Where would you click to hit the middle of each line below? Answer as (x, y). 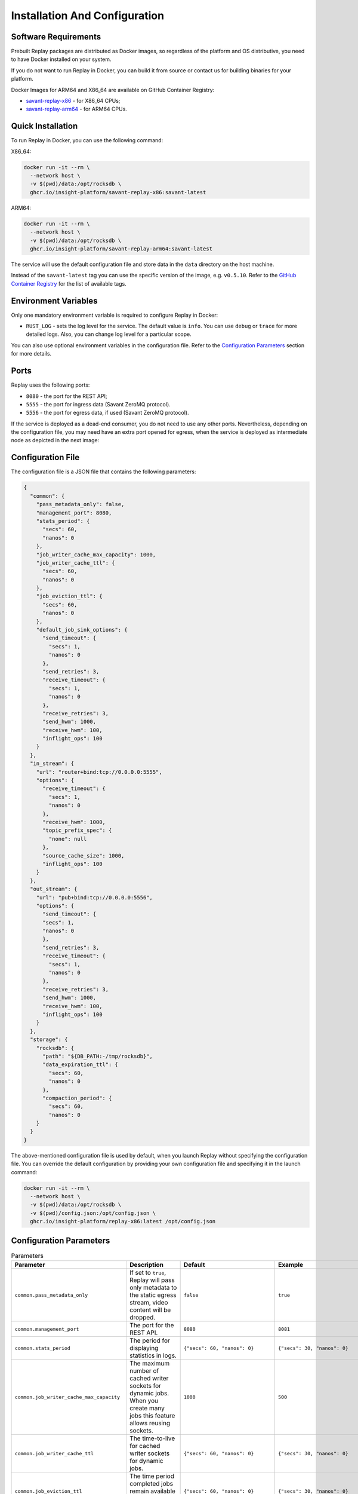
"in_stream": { (52, 764)
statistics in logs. (153, 1355)
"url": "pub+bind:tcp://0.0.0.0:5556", (95, 897)
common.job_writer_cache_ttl (54, 1453)
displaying (144, 1348)
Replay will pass (152, 1280)
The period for (149, 1340)
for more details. (31, 354)
